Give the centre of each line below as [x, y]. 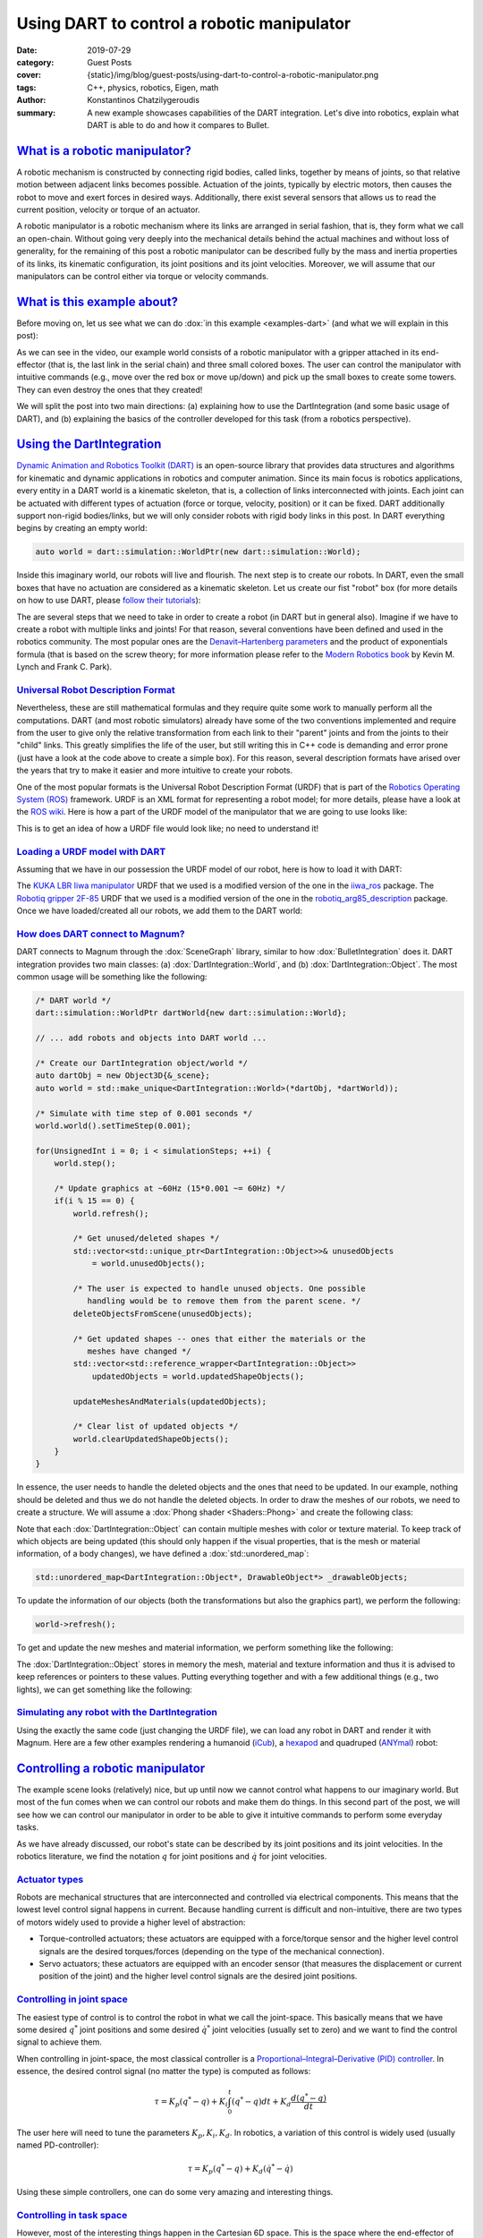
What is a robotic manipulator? [104, 151]
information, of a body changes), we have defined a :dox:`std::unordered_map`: [163, 1554]
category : [35, 62]
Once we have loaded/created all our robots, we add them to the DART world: [160, 911]
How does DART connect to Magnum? [101, 934]
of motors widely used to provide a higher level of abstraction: [131, 1922]
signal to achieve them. [59, 2042]
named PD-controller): [58, 2145]
